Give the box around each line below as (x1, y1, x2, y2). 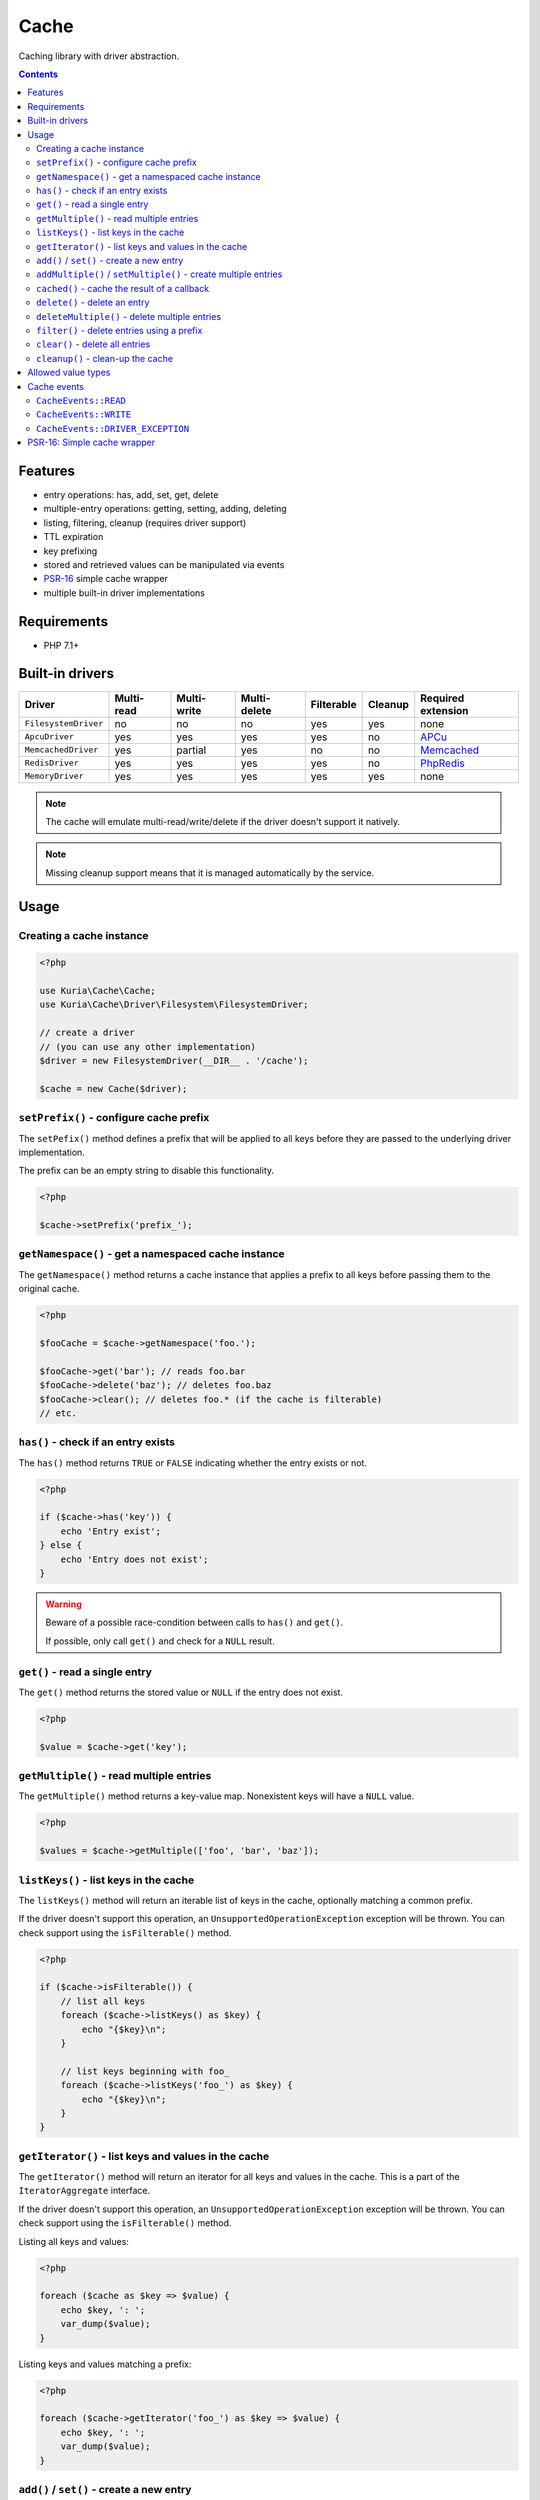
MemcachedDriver (24, 745, 99, 755)
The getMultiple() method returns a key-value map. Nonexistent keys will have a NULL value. (18, 1790, 415, 1802)
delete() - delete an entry (36, 296, 150, 309)
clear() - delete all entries (36, 338, 151, 350)
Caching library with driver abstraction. (18, 50, 180, 62)
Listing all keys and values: (18, 2235, 130, 2247)
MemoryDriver (24, 771, 84, 782)
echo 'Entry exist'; (60, 1525, 162, 1537)
